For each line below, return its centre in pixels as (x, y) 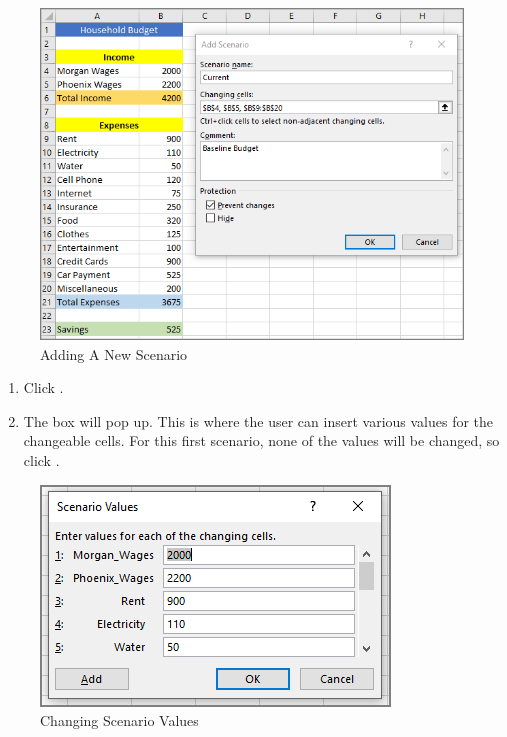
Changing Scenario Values (119, 720)
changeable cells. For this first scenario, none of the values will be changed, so (261, 440)
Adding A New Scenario (114, 353)
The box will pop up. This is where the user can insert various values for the (258, 420)
